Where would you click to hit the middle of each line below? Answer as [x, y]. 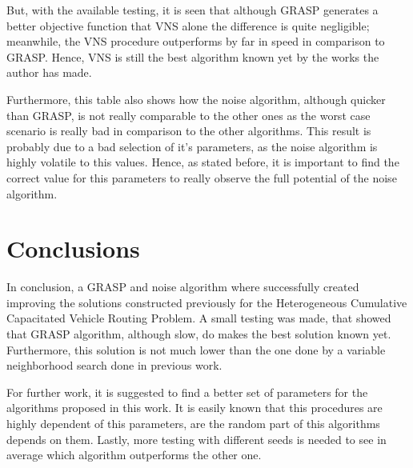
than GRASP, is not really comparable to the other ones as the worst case [188, 115]
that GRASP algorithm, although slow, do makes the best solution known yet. [199, 334]
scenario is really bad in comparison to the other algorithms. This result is [189, 131]
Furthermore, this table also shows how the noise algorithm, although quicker [196, 99]
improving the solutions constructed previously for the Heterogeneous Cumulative [207, 302]
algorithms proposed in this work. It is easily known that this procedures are [194, 408]
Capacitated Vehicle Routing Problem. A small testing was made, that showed [199, 318]
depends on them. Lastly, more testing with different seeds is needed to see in [196, 439]
